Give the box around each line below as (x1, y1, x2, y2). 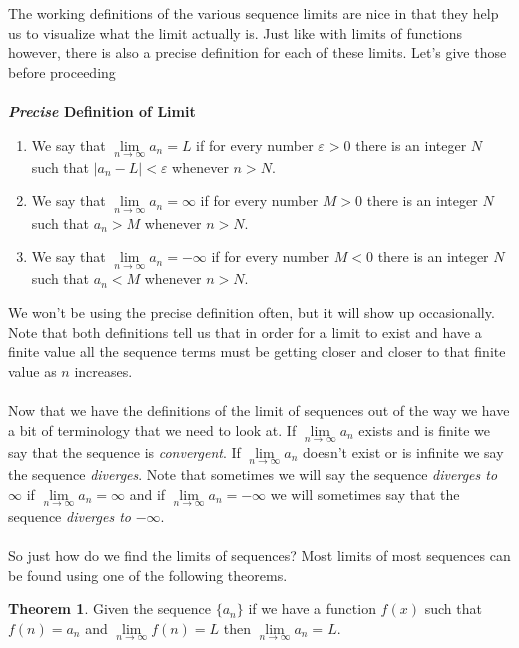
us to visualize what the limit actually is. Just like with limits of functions (8, 22, 463, 43)
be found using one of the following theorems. (8, 564, 288, 585)
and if (129, 483, 166, 504)
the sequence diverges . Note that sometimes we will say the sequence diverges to (8, 464, 498, 484)
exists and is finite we (358, 419, 491, 440)
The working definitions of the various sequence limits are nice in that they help (8, 3, 499, 23)
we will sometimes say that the (270, 483, 460, 504)
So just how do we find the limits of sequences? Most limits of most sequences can (8, 545, 511, 565)
